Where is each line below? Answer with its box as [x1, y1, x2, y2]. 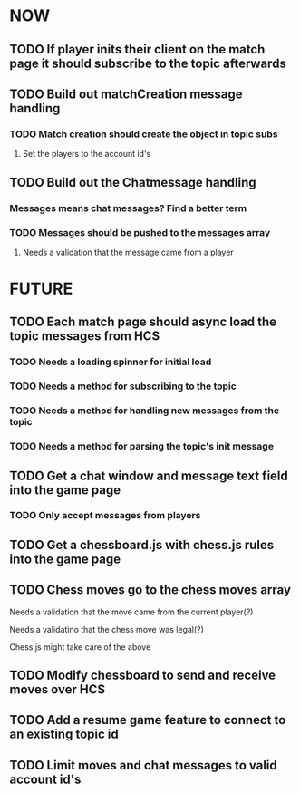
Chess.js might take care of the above [9, 641, 151, 653]
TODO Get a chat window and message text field [9, 468, 288, 483]
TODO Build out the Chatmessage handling [9, 174, 256, 190]
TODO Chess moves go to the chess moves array [9, 582, 292, 598]
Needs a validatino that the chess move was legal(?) [9, 624, 204, 634]
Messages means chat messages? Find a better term [9, 201, 247, 214]
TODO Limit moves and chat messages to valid [9, 758, 278, 773]
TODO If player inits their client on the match [9, 42, 266, 57]
